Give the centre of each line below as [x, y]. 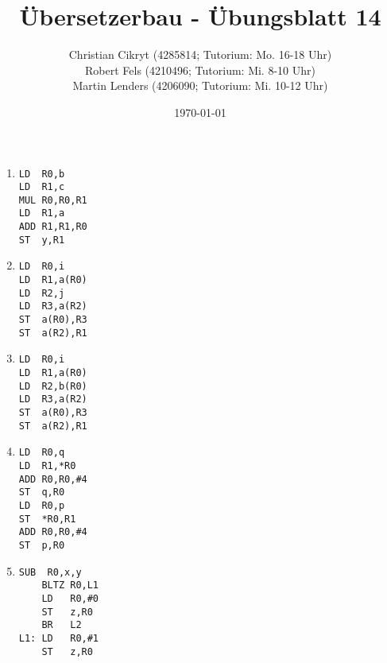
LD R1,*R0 [47, 465]
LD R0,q [42, 453]
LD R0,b [42, 174]
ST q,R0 [42, 492]
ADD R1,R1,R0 [53, 227]
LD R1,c [42, 187]
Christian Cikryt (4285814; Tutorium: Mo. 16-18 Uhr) [200, 54]
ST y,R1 [42, 240]
